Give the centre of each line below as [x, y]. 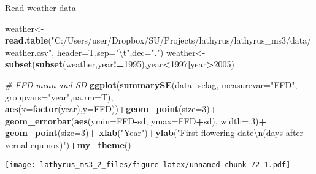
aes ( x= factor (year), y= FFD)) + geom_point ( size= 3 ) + [111, 109]
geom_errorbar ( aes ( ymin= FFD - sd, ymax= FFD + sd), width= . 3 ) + [136, 120]
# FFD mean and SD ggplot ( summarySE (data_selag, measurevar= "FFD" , [151, 84]
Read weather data [40, 7]
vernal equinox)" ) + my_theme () [68, 144]
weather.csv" [29, 52]
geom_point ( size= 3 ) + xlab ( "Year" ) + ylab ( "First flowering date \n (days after [154, 133]
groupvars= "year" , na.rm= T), [59, 96]
